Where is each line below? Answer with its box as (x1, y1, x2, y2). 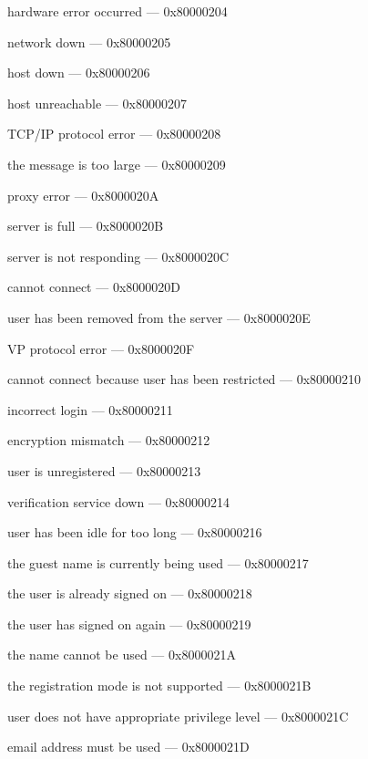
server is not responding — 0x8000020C (7, 246, 230, 265)
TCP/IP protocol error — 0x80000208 (7, 124, 221, 143)
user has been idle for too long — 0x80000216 (7, 523, 262, 542)
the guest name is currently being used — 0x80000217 (7, 553, 309, 572)
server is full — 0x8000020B (7, 216, 164, 235)
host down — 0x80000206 (7, 63, 150, 82)
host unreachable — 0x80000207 (7, 93, 187, 112)
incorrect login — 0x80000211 (7, 400, 173, 419)
